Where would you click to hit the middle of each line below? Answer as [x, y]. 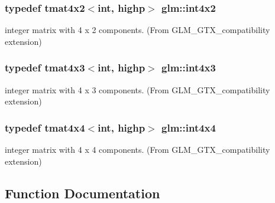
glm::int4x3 [189, 68]
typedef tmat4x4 [45, 127]
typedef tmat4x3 [45, 68]
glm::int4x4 [189, 127]
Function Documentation [82, 193]
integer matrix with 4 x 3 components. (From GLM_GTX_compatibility [137, 89]
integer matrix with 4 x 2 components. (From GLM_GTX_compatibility [137, 30]
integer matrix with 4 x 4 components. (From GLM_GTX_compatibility [137, 150]
